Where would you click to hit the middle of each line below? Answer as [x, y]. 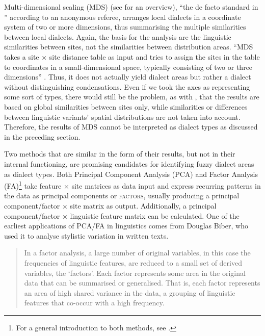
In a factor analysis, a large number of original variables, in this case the [137, 253]
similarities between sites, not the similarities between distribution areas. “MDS [129, 47]
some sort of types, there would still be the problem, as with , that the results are [132, 97]
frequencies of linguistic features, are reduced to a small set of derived [133, 262]
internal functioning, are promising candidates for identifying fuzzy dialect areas [129, 163]
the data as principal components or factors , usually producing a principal [122, 196]
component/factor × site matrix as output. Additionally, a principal [110, 205]
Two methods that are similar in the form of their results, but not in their [120, 154]
